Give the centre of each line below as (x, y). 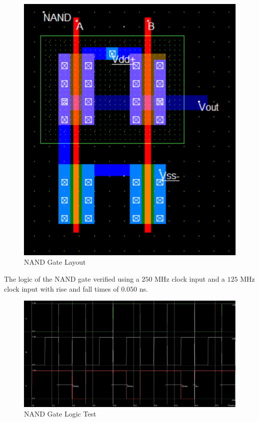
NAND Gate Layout (55, 262)
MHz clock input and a (190, 279)
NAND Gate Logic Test (60, 414)
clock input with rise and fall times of (62, 288)
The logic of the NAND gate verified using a (72, 279)
